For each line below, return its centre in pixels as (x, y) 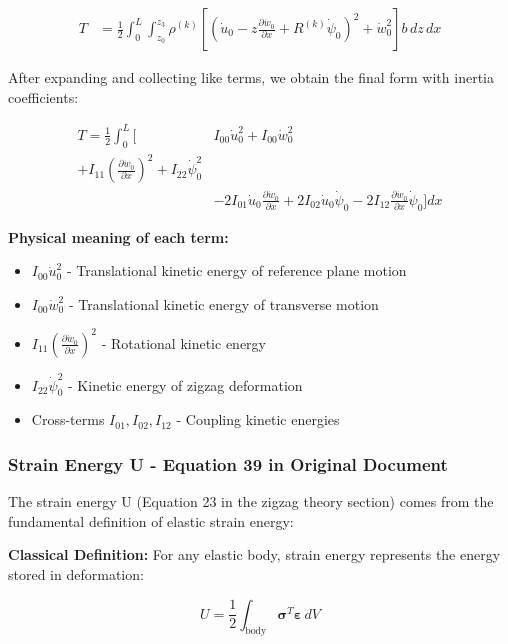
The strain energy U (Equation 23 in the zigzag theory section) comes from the (251, 501)
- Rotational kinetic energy (183, 342)
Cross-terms (68, 419)
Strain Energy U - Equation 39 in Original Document (228, 463)
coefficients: (43, 96)
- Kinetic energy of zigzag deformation (185, 384)
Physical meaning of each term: (118, 236)
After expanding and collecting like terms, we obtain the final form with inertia (251, 77)
